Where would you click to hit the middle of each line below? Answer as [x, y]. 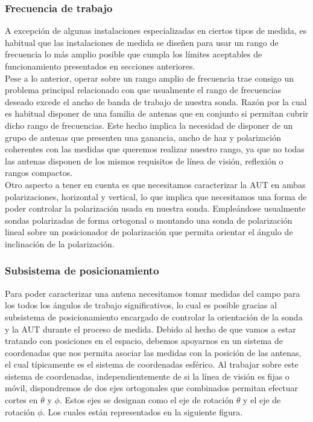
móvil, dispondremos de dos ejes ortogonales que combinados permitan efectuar [151, 388]
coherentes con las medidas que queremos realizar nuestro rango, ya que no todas [155, 149]
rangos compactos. [39, 173]
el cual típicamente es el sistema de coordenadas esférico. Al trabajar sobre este [152, 364]
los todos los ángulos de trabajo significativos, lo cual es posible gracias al [141, 305]
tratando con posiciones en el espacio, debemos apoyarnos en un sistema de [144, 341]
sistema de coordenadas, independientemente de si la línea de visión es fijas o [147, 376]
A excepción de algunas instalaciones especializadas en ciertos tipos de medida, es [156, 31]
